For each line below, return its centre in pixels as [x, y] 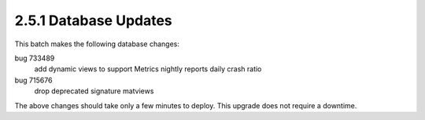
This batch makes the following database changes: [97, 44]
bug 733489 [35, 58]
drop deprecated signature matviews [94, 91]
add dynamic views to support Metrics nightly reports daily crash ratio [148, 69]
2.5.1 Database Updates [93, 20]
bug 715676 [33, 80]
